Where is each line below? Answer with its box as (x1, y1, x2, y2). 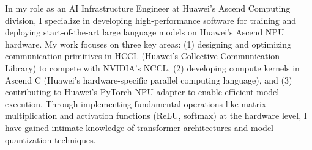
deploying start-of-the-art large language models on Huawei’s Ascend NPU (5, 26, 284, 38)
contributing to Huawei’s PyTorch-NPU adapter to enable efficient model (5, 85, 280, 98)
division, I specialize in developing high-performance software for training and (5, 13, 297, 26)
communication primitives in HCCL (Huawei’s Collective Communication (5, 49, 280, 62)
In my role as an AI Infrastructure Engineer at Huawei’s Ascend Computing (5, 2, 291, 14)
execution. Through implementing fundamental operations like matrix (5, 97, 267, 110)
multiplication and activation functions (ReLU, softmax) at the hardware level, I (5, 109, 307, 122)
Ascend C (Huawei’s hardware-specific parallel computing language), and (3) (5, 73, 292, 86)
